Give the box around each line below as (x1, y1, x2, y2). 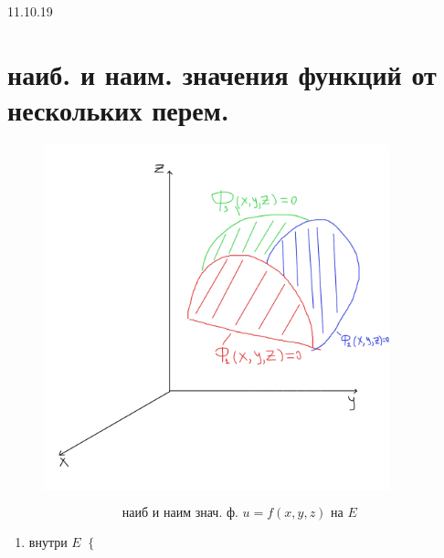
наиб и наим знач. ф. (122, 507, 238, 521)
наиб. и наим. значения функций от (7, 55, 437, 92)
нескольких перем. (7, 90, 229, 128)
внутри (28, 532, 68, 552)
